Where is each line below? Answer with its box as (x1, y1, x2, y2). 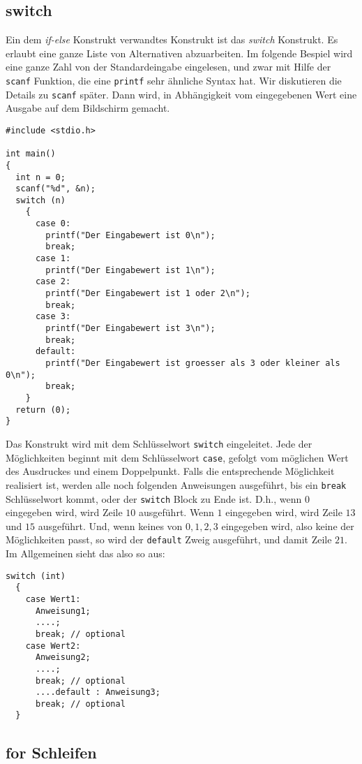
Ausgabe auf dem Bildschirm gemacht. (6, 101, 170, 115)
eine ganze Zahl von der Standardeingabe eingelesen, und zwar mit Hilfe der (6, 59, 331, 74)
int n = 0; (15, 172, 66, 182)
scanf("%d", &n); (15, 184, 96, 194)
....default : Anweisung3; (35, 687, 160, 698)
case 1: (35, 254, 71, 264)
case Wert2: (25, 640, 81, 651)
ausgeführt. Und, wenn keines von (38, 518, 183, 533)
